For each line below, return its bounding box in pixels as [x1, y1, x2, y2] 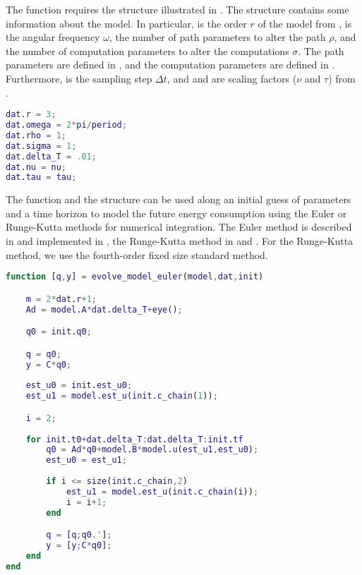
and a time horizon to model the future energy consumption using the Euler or [6, 205, 347, 220]
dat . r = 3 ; [6, 109, 56, 120]
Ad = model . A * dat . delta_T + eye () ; [25, 304, 183, 315]
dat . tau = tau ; [6, 172, 77, 183]
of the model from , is [258, 16, 352, 30]
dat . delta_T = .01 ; [6, 151, 97, 162]
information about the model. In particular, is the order [6, 16, 247, 30]
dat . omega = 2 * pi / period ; [6, 120, 127, 131]
